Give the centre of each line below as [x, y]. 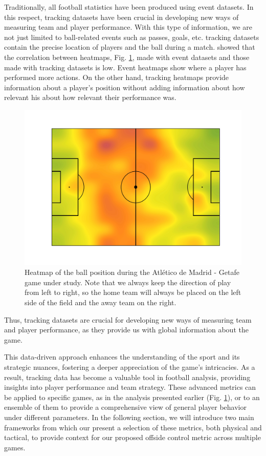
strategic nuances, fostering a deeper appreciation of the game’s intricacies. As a [130, 366]
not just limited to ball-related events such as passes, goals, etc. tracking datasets [132, 37]
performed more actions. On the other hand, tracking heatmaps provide [117, 77]
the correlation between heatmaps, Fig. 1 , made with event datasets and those [127, 57]
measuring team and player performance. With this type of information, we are [128, 27]
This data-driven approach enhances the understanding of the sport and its [122, 357]
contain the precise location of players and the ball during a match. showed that [130, 47]
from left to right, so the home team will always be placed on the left [133, 292]
